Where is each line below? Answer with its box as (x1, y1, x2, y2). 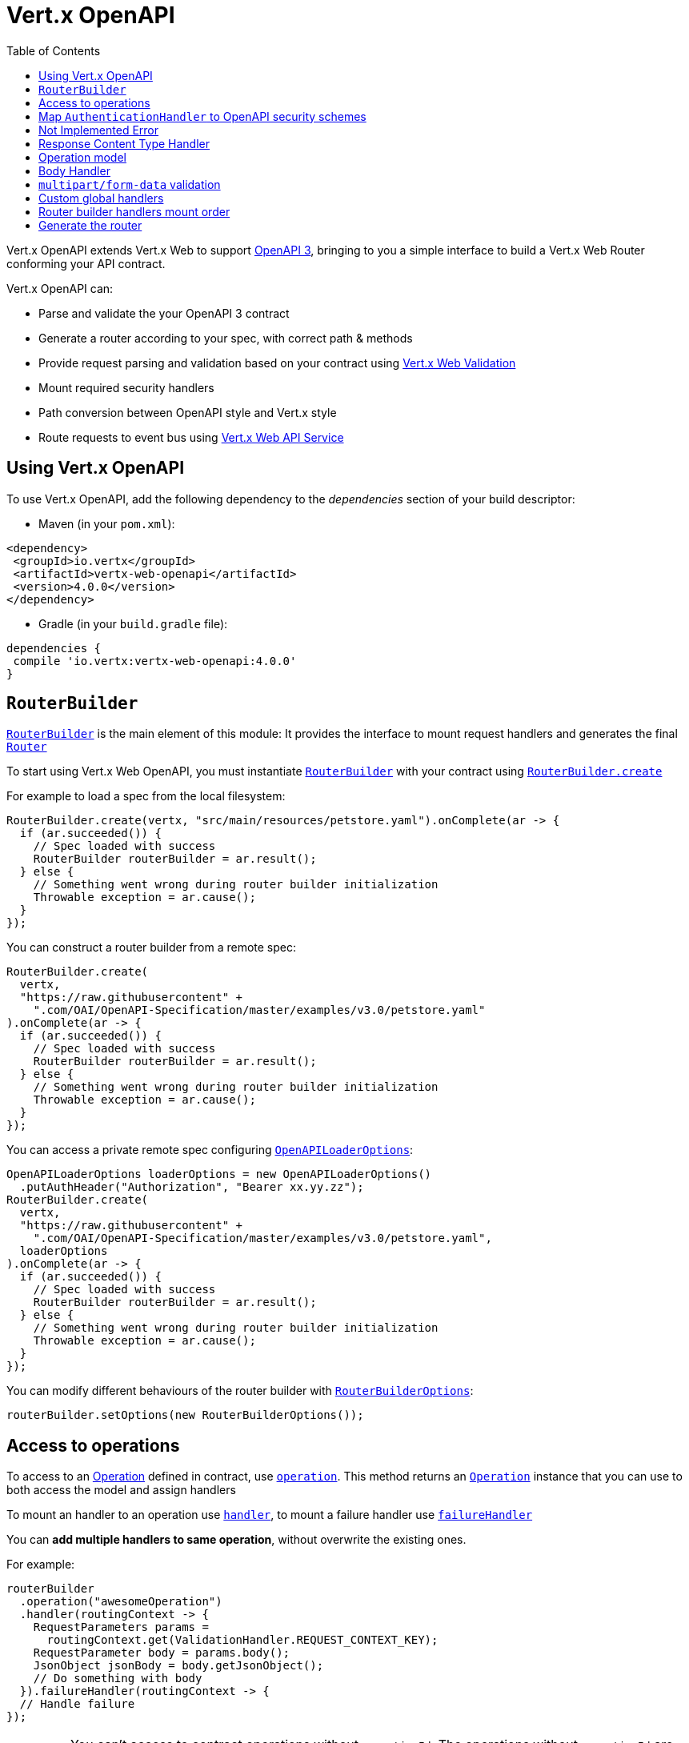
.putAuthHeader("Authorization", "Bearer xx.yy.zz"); (19, 1180, 364, 1194)
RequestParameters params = (33, 1621, 209, 1634)
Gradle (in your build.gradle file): (38, 616, 228, 631)
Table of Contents (6, 43, 101, 58)
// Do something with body (33, 1672, 202, 1685)
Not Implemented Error (38, 122, 159, 137)
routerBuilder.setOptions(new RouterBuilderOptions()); (6, 1408, 364, 1422)
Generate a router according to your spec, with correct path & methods (38, 331, 413, 345)
